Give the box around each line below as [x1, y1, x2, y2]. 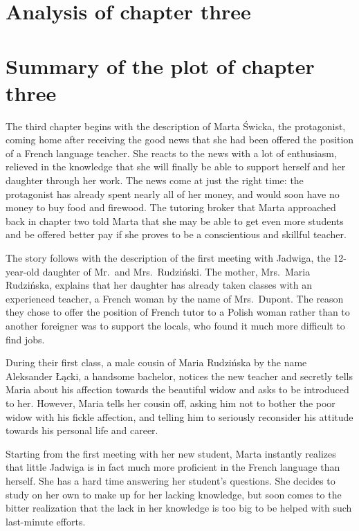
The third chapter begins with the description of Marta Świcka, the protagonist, [6, 118, 346, 133]
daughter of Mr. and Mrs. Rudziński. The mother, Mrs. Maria [42, 264, 311, 278]
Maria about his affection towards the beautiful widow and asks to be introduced [6, 382, 349, 397]
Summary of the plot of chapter [6, 51, 315, 80]
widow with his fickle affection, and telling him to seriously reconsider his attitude [6, 409, 353, 424]
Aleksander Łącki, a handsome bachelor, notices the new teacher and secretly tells [6, 368, 353, 383]
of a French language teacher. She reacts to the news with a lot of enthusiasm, [6, 145, 337, 160]
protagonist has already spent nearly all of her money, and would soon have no [6, 186, 340, 201]
